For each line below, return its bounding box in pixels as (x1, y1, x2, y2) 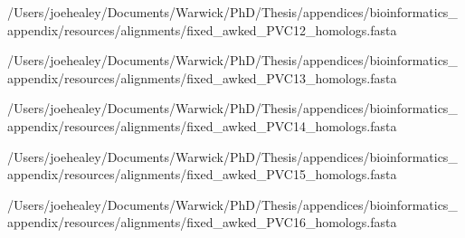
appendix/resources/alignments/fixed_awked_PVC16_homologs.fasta (7, 213, 397, 232)
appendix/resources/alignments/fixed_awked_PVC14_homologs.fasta (7, 116, 397, 135)
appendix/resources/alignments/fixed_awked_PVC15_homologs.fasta (7, 165, 397, 184)
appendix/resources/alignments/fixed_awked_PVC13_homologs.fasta (7, 68, 397, 87)
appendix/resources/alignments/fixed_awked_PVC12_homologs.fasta (7, 20, 397, 39)
